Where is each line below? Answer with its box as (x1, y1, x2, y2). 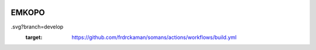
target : (25, 34, 43, 41)
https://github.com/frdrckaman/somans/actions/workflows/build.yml (71, 34, 237, 41)
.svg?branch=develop (11, 23, 64, 30)
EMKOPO (11, 8, 45, 17)
